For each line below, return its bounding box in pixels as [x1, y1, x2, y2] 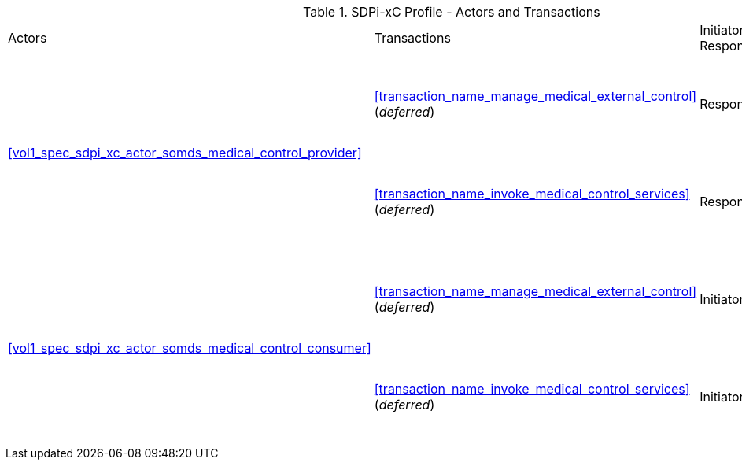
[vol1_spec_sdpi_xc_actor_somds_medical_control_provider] [8, 145, 362, 161]
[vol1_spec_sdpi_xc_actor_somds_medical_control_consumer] [8, 340, 371, 356]
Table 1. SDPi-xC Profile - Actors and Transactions [303, 4, 600, 20]
